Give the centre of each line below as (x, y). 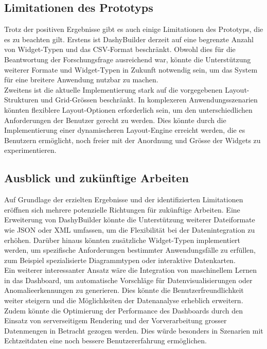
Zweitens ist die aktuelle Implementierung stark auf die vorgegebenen (113, 89)
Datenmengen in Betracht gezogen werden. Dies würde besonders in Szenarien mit (134, 330)
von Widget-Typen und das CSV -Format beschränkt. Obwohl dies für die (120, 49)
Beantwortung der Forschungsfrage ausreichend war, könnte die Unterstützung (128, 59)
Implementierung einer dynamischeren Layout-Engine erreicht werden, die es (125, 130)
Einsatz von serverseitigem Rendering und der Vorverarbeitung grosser (115, 320)
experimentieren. (30, 150)
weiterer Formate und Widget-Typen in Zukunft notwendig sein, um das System (131, 69)
